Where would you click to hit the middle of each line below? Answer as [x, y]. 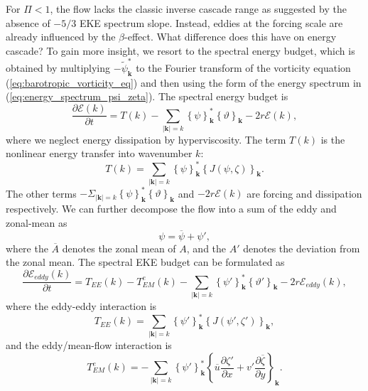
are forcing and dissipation [304, 193]
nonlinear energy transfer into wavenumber [99, 153]
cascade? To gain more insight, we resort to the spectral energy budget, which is [180, 50]
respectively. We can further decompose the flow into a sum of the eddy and [171, 209]
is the [333, 139]
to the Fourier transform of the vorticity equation [243, 68]
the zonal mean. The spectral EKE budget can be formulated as [145, 262]
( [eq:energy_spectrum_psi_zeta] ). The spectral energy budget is [147, 96]
